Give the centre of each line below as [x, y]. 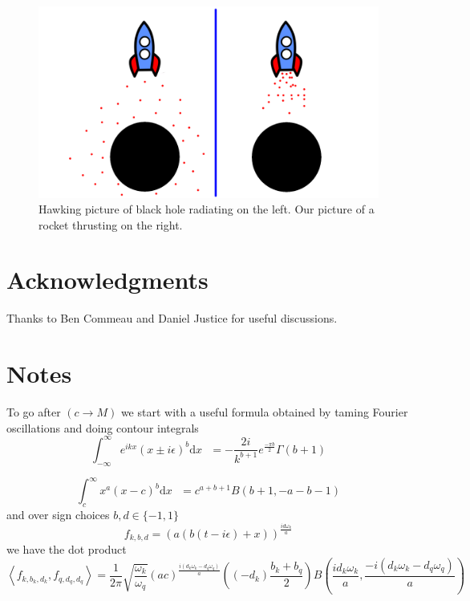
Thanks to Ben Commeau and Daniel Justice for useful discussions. [172, 318]
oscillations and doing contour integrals [103, 427]
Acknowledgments [107, 280]
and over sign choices [58, 514]
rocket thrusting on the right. [111, 224]
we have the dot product [67, 549]
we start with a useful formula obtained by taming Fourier [264, 412]
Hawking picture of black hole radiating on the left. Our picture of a [207, 209]
